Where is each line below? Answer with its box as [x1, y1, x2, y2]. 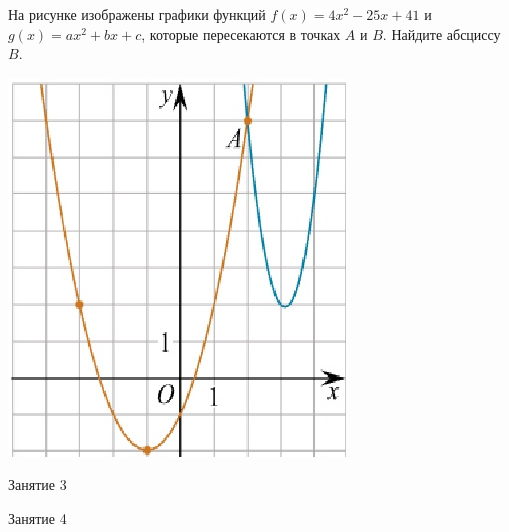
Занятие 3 [8, 474, 67, 495]
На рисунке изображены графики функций [8, 4, 266, 24]
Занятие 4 [8, 507, 67, 528]
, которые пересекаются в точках [141, 23, 341, 44]
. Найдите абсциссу [382, 23, 501, 44]
